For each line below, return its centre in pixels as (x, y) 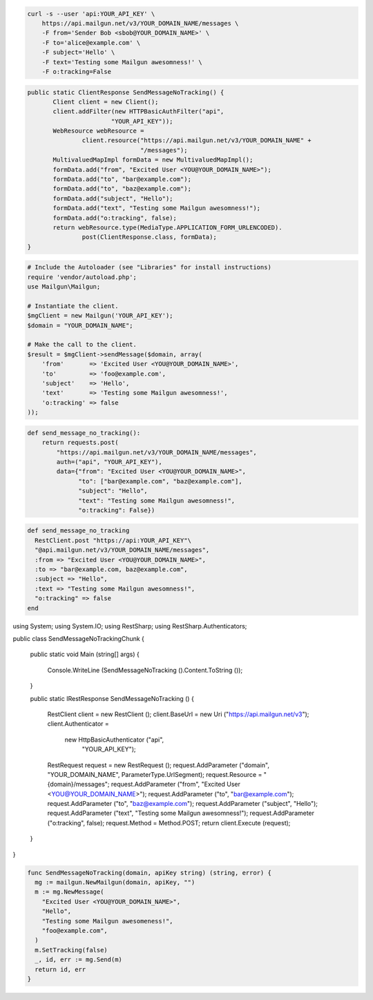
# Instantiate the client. (73, 306)
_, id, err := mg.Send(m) (78, 960)
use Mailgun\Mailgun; (64, 287)
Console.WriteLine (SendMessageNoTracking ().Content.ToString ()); (145, 670)
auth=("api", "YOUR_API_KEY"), (109, 462)
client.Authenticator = (78, 724)
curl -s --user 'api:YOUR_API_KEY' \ (91, 13)
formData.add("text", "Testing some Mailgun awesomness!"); (157, 208)
